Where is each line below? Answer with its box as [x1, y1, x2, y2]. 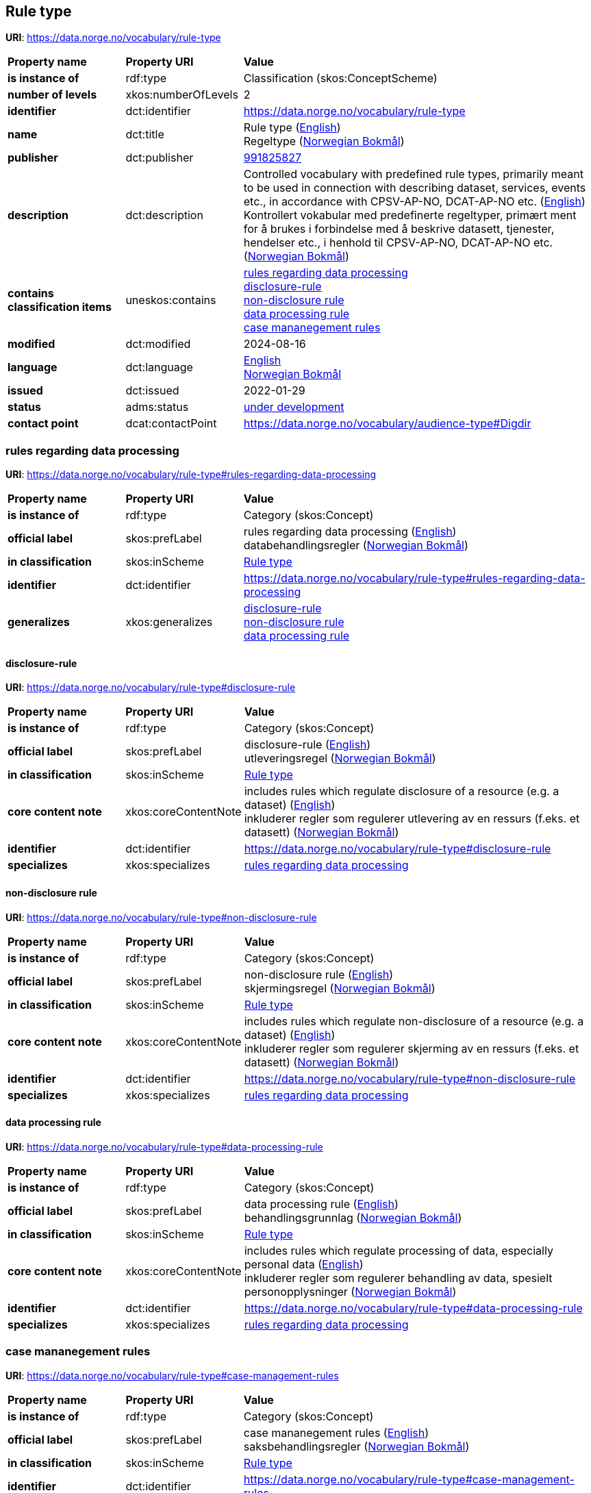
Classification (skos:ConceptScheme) [243, 71, 438, 86]
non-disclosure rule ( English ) [244, 967, 394, 981]
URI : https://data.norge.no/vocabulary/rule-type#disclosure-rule [5, 681, 296, 694]
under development [243, 400, 344, 414]
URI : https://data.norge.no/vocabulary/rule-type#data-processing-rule [5, 1140, 323, 1153]
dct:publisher [125, 151, 194, 165]
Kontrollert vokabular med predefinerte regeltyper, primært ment [243, 208, 577, 223]
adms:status [125, 400, 189, 414]
